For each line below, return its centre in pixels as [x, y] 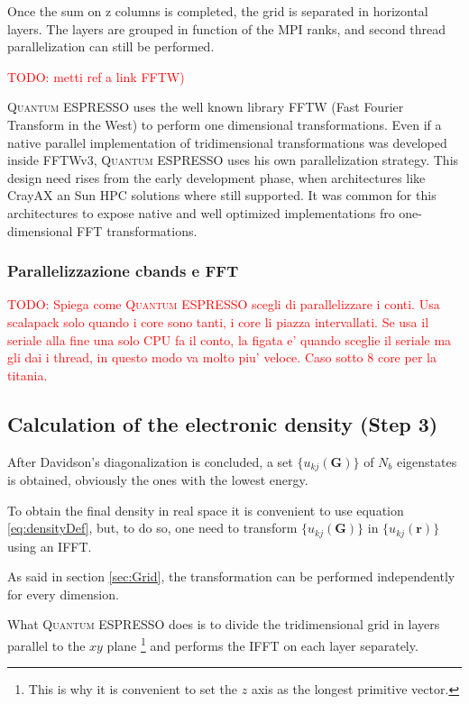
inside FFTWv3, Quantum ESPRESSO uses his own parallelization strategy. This [233, 160]
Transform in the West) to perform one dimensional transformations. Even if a [225, 124]
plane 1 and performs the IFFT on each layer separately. [262, 644]
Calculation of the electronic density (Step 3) [223, 423]
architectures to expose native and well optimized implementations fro [201, 212]
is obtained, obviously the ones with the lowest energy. [158, 479]
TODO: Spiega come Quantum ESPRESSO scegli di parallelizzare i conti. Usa [224, 304]
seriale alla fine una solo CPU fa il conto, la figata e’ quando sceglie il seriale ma [230, 339]
